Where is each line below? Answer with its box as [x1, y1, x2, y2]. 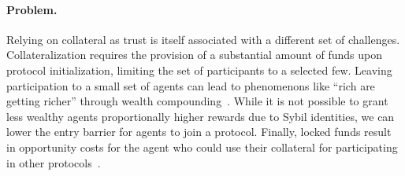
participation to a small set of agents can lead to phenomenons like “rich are [6, 77, 375, 93]
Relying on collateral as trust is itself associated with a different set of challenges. [6, 31, 400, 47]
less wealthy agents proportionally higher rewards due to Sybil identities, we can [6, 108, 395, 124]
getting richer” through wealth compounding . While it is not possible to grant [6, 93, 388, 109]
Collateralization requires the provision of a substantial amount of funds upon [6, 46, 382, 63]
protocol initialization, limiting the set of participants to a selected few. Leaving [6, 61, 392, 78]
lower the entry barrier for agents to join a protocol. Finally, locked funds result [6, 123, 392, 140]
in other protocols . [6, 154, 101, 170]
